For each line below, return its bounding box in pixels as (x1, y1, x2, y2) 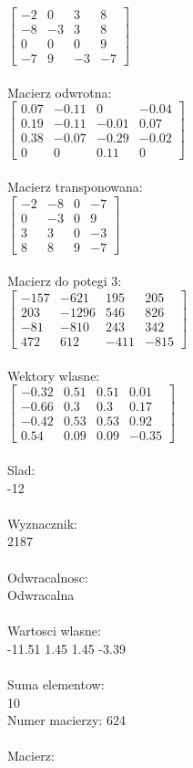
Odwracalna (7, 585, 75, 605)
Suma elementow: (7, 675, 105, 694)
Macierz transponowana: (7, 177, 143, 196)
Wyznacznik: (7, 513, 78, 532)
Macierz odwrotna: (7, 82, 112, 101)
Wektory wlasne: (7, 365, 100, 384)
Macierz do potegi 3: (7, 271, 122, 290)
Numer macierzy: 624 (7, 710, 126, 730)
